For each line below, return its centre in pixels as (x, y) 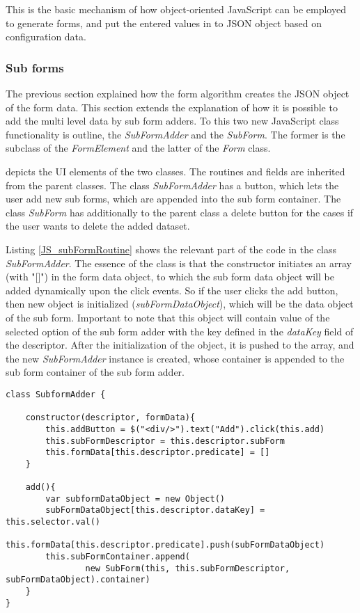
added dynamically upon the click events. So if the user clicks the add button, (172, 290)
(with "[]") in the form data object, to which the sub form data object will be (170, 277)
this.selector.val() (53, 522)
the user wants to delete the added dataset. (98, 226)
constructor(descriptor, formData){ (110, 418)
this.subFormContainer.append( (118, 557)
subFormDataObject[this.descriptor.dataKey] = (155, 510)
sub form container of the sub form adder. (95, 372)
